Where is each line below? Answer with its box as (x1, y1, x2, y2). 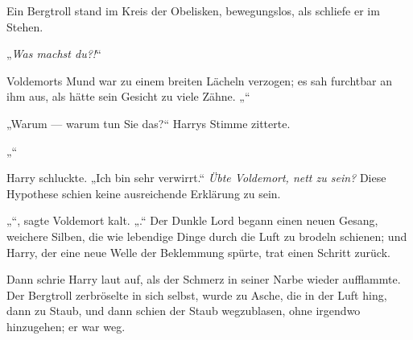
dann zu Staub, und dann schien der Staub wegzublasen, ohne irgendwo (6, 302, 361, 319)
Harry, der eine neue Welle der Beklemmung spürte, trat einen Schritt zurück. (6, 243, 390, 260)
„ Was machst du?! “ (6, 45, 101, 62)
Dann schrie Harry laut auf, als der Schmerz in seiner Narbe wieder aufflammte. (6, 271, 401, 288)
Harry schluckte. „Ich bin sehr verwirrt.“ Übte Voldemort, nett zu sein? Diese (6, 169, 386, 186)
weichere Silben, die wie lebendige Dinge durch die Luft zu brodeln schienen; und (6, 227, 407, 244)
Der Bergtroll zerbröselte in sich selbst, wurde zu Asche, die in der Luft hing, (6, 286, 387, 303)
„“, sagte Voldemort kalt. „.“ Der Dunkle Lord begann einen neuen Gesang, (6, 212, 378, 229)
